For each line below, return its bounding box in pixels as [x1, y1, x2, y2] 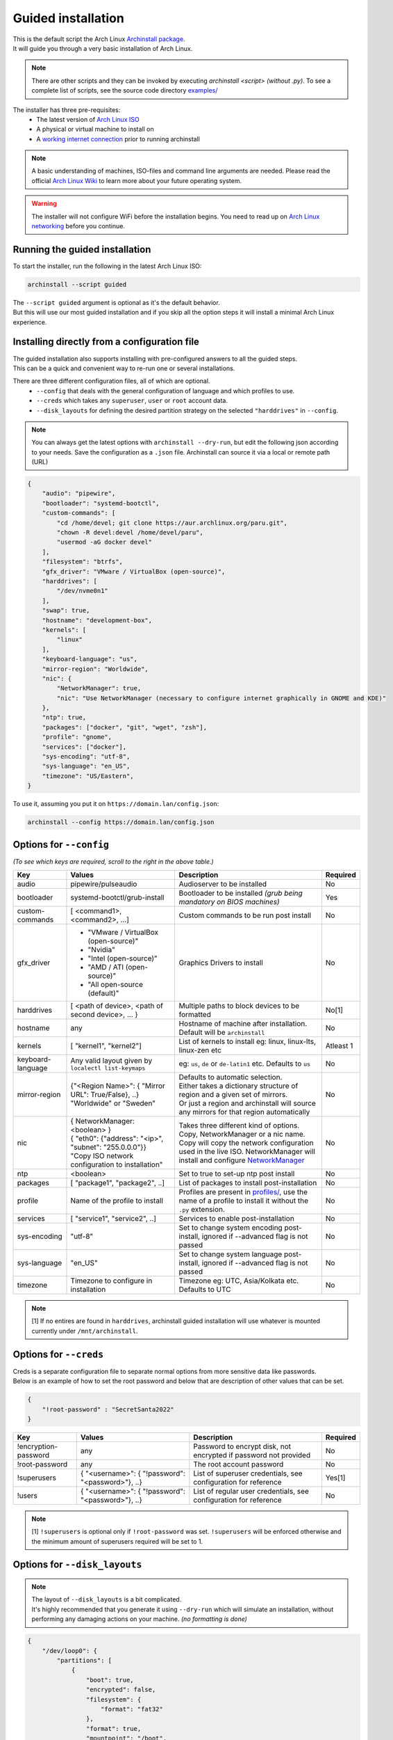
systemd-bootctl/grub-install [70, 893, 165, 903]
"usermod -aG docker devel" [56, 538, 153, 546]
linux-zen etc [178, 1045, 222, 1055]
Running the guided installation [12, 244, 151, 255]
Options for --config [12, 839, 109, 851]
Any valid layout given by [70, 1055, 153, 1065]
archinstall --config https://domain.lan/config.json [27, 818, 215, 826]
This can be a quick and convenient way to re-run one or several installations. [12, 364, 235, 372]
